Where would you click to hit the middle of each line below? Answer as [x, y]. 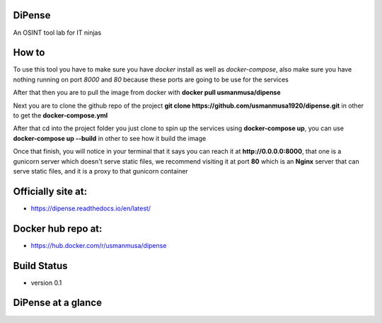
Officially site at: [50, 191]
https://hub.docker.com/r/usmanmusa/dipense [99, 245]
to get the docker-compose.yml [60, 115]
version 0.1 [46, 283]
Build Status [40, 266]
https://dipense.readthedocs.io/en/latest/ [91, 208]
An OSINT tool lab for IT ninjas [57, 33]
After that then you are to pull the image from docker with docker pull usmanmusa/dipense [147, 93]
